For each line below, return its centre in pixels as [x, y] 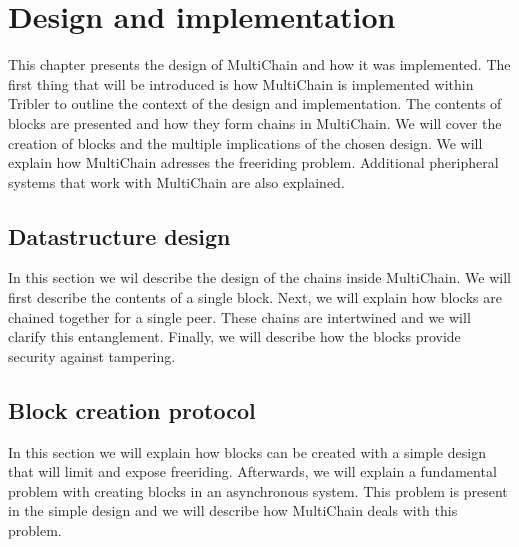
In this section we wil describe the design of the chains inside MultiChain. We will [259, 277]
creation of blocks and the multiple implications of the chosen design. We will [245, 142]
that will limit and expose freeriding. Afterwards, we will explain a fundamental [252, 471]
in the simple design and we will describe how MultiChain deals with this [233, 510]
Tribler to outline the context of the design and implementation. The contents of [255, 103]
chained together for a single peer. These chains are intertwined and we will [239, 316]
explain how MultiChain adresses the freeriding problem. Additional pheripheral [253, 162]
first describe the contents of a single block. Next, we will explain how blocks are [255, 297]
